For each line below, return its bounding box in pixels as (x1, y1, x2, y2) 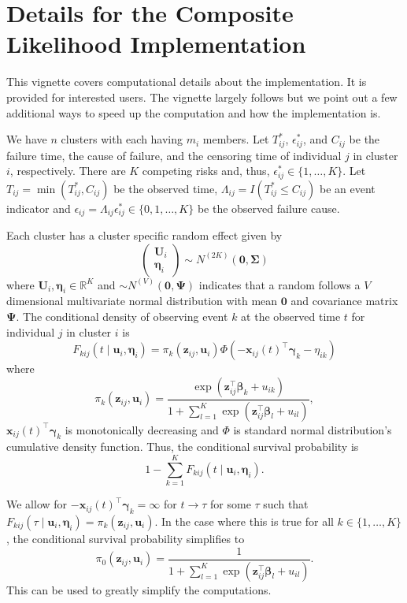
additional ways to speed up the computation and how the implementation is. (6, 104, 381, 121)
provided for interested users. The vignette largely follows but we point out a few (6, 88, 398, 105)
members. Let (202, 131, 269, 147)
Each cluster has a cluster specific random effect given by (6, 227, 283, 244)
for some (210, 496, 251, 512)
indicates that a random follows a (198, 276, 361, 292)
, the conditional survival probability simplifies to (6, 530, 245, 546)
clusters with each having (61, 131, 183, 147)
